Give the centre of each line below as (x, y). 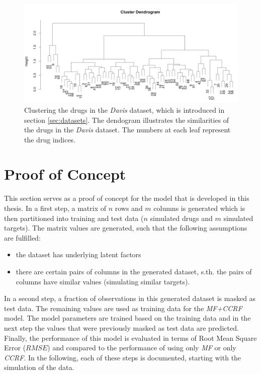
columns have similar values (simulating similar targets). (103, 281)
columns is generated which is (199, 208)
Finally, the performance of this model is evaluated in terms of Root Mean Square (130, 338)
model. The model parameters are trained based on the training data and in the (127, 318)
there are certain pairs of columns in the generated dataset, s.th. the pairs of (134, 271)
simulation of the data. (39, 367)
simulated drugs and (181, 218)
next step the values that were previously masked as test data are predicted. (121, 327)
